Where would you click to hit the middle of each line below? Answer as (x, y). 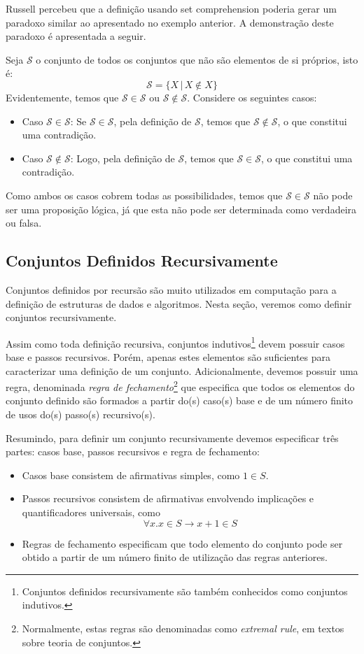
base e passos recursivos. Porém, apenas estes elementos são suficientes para (168, 356)
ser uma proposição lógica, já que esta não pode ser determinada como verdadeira (181, 209)
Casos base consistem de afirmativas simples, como (131, 475)
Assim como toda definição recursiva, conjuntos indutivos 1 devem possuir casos (175, 342)
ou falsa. (24, 223)
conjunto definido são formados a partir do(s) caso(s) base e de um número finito (180, 400)
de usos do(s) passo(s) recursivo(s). (80, 414)
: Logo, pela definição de (122, 158)
